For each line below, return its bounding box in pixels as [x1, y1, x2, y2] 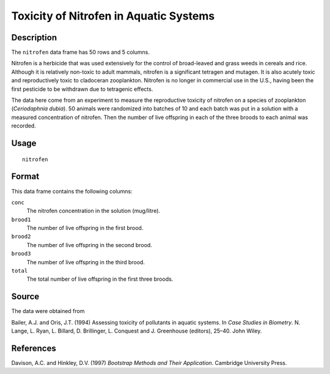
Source [11, 292, 40, 302]
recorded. [11, 122, 36, 129]
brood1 [11, 216, 31, 223]
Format [11, 171, 40, 182]
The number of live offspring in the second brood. [26, 241, 152, 248]
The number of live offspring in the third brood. [26, 258, 145, 265]
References [11, 343, 56, 353]
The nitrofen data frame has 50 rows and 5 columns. [11, 49, 150, 56]
